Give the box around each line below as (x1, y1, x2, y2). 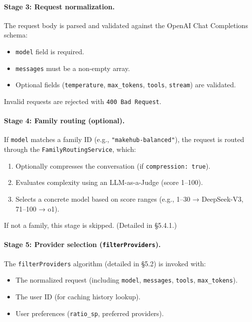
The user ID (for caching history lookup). (15, 291, 141, 301)
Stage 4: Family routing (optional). (4, 115, 125, 126)
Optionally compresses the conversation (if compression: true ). (15, 160, 211, 171)
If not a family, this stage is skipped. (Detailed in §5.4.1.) (4, 220, 177, 230)
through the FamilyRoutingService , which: (4, 144, 136, 154)
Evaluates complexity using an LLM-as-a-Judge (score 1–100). (15, 177, 203, 187)
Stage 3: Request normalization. (4, 1, 115, 11)
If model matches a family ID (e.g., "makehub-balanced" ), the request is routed (4, 134, 244, 144)
